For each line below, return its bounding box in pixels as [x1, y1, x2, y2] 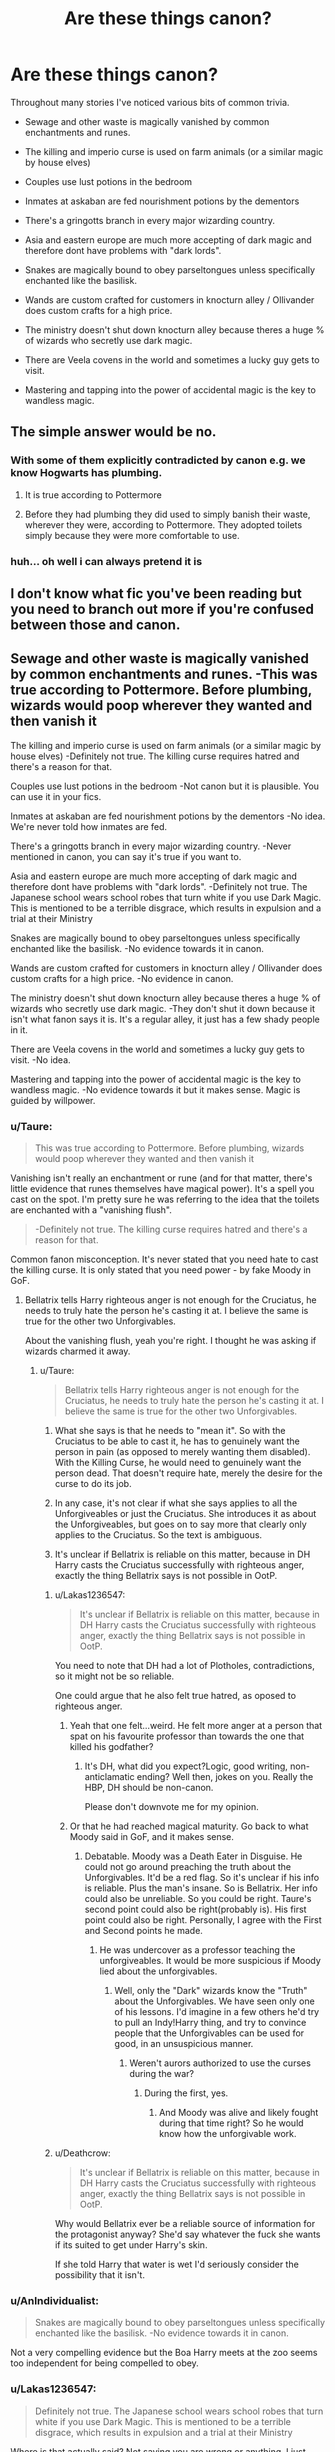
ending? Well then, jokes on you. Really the [136, 1771, 314, 1783]
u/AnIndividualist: [10, 2293, 100, 2307]
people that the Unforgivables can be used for [114, 2027, 305, 2039]
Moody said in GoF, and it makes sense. [69, 1831, 235, 1843]
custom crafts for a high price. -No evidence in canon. [10, 972, 234, 984]
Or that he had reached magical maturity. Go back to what [69, 1820, 309, 1832]
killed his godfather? [69, 1741, 154, 1753]
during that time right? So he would [158, 2117, 304, 2129]
